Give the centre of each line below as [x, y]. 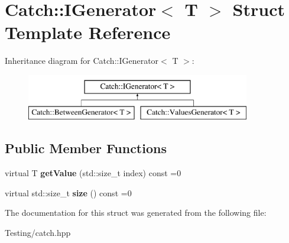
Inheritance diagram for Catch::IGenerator [82, 61]
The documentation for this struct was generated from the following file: [136, 213]
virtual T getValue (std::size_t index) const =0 [93, 173]
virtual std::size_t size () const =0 [68, 192]
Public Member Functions [86, 148]
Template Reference [88, 32]
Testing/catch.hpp [38, 233]
